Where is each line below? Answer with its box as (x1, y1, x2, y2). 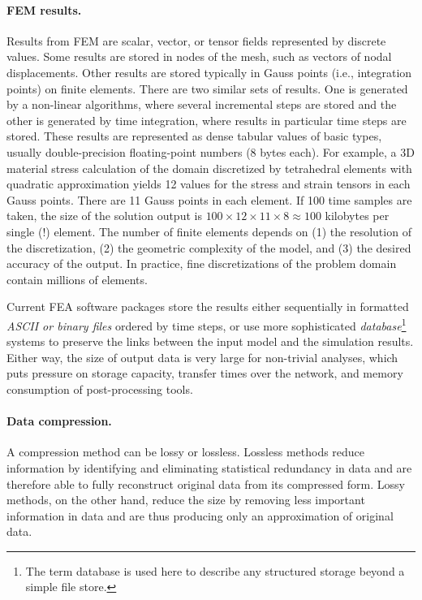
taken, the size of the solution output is (6, 207, 202, 224)
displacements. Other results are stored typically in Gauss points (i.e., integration (6, 63, 412, 80)
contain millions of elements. (6, 270, 148, 287)
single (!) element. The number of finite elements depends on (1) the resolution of (6, 222, 411, 240)
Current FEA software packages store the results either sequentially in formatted (6, 298, 409, 315)
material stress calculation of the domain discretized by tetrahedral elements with (6, 159, 412, 176)
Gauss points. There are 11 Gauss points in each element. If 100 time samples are (6, 191, 412, 208)
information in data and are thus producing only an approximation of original (6, 507, 394, 524)
